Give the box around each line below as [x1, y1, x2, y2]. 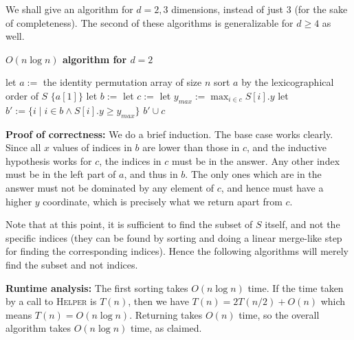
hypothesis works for [5, 153, 92, 168]
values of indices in [52, 140, 132, 155]
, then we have [128, 294, 189, 308]
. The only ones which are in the [185, 167, 322, 181]
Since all [5, 140, 41, 155]
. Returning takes [129, 307, 203, 321]
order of [5, 88, 38, 102]
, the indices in [99, 153, 162, 168]
